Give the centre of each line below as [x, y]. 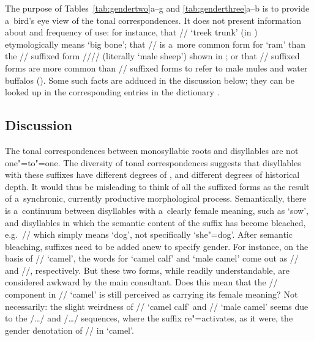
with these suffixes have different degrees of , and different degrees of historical [152, 174]
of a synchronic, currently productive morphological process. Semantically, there [156, 198]
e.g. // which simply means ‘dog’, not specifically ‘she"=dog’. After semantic [149, 234]
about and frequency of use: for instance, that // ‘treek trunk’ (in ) [131, 32]
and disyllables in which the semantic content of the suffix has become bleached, [155, 222]
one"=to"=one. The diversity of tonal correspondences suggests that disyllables [153, 162]
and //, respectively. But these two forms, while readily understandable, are [148, 270]
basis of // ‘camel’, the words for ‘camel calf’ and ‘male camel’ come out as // [152, 258]
